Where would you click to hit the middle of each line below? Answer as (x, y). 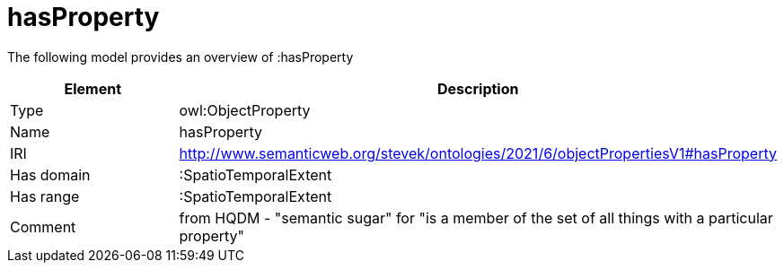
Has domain (50, 174)
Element (93, 88)
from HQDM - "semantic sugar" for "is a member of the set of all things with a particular (476, 218)
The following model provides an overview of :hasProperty (181, 57)
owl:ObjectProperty (245, 110)
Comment (43, 226)
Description (478, 88)
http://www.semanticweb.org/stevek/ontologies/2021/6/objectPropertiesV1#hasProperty (478, 153)
